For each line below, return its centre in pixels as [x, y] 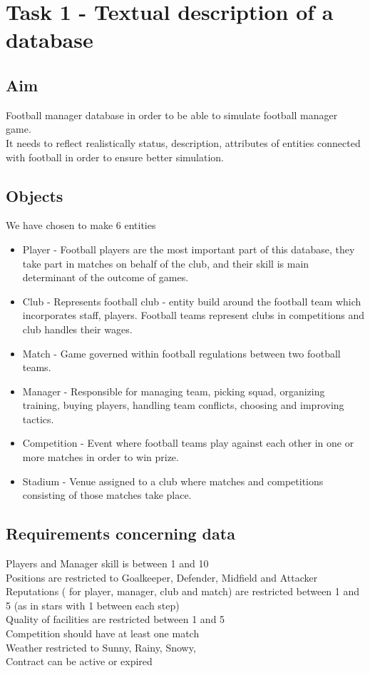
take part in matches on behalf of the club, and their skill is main [166, 263]
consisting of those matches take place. [107, 495]
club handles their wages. [77, 329]
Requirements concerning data [120, 533]
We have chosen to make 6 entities [81, 225]
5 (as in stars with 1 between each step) [93, 605]
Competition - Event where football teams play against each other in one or [188, 443]
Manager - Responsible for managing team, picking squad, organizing [174, 391]
